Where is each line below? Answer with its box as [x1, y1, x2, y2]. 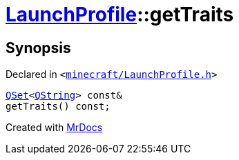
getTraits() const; [6, 101, 111, 112]
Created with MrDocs [6, 121, 103, 134]
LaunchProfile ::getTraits [6, 3, 234, 26]
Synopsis [6, 39, 71, 57]
